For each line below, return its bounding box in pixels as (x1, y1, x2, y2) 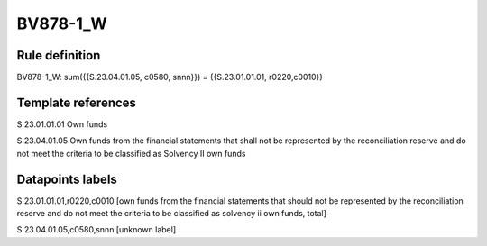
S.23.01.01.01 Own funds (16, 118, 108, 130)
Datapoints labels (16, 171, 117, 187)
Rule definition (16, 48, 101, 63)
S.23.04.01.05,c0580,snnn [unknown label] (16, 224, 176, 235)
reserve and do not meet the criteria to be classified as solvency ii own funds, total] (16, 208, 326, 219)
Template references (16, 95, 137, 110)
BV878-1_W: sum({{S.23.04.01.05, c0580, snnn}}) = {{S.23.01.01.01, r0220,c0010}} (16, 72, 324, 83)
